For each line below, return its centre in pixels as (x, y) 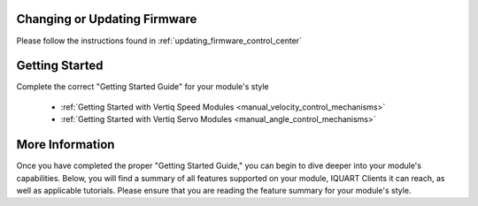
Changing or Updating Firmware (107, 19)
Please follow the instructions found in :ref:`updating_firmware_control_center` (159, 41)
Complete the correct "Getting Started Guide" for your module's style (143, 87)
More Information (66, 145)
